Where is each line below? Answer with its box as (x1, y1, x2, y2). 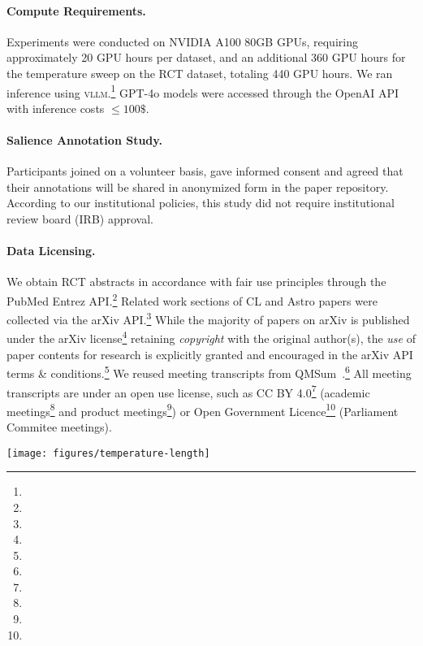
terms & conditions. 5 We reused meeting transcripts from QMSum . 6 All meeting (6, 362, 412, 381)
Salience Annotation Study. (6, 132, 162, 149)
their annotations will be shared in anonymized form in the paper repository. (6, 178, 389, 195)
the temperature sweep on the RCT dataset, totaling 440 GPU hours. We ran (6, 64, 393, 81)
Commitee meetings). (6, 418, 112, 436)
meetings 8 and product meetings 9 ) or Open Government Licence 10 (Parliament (6, 400, 399, 419)
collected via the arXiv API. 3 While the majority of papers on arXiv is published (6, 309, 410, 327)
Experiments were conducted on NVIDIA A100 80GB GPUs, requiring (6, 33, 358, 50)
